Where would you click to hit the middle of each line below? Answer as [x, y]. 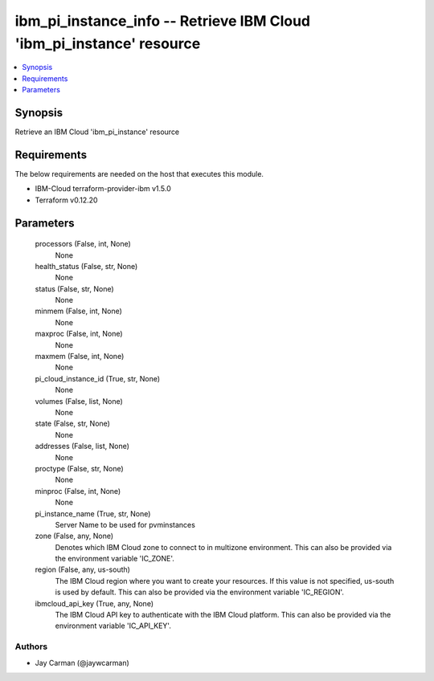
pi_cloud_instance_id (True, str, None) [98, 378]
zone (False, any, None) [74, 536]
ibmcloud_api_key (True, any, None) [94, 603]
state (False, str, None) [72, 424]
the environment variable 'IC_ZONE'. [115, 559]
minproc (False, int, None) [78, 491]
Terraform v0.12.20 [66, 200]
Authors [31, 646]
